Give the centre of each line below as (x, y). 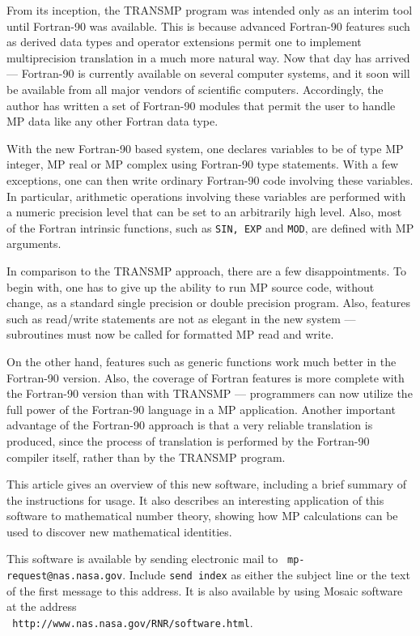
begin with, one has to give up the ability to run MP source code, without (191, 286)
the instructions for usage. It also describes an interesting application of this (195, 499)
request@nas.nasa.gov (65, 576)
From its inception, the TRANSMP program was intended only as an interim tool (210, 10)
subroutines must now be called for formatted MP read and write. (170, 334)
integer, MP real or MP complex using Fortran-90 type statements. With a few (203, 164)
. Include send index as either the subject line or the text (266, 575)
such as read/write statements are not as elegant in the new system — (181, 318)
